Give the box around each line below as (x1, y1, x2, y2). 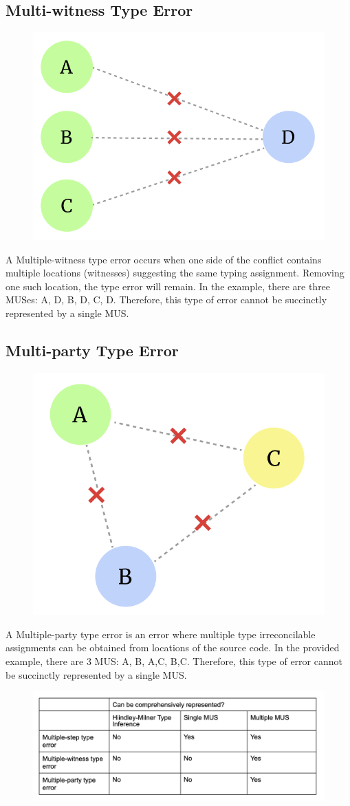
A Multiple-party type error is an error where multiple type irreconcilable (6, 627, 316, 641)
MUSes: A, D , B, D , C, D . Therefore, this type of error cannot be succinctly (6, 292, 327, 307)
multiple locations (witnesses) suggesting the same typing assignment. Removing (6, 265, 344, 280)
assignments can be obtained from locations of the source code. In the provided (6, 640, 340, 655)
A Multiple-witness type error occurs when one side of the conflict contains (6, 252, 322, 266)
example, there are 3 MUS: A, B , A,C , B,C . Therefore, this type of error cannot (6, 653, 342, 668)
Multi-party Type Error (6, 339, 179, 360)
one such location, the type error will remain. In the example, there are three (6, 279, 331, 293)
